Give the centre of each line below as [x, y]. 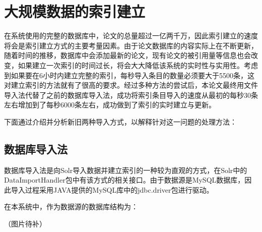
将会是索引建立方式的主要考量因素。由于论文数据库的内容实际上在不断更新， [131, 45]
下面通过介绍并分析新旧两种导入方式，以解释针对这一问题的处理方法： [120, 121]
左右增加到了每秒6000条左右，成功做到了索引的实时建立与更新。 [110, 105]
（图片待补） [25, 224]
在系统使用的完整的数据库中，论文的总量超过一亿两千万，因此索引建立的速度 [131, 36]
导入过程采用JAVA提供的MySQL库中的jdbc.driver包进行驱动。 [112, 189]
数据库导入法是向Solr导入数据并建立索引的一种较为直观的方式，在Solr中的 [126, 170]
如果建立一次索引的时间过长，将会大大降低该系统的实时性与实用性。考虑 [138, 65]
